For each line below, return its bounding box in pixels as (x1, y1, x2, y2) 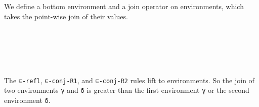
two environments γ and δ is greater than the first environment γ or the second (4, 85, 249, 95)
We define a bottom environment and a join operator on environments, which (4, 1, 244, 11)
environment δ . (4, 94, 51, 105)
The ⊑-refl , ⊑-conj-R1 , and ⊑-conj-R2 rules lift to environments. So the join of (4, 75, 254, 85)
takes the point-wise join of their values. (4, 11, 128, 21)
